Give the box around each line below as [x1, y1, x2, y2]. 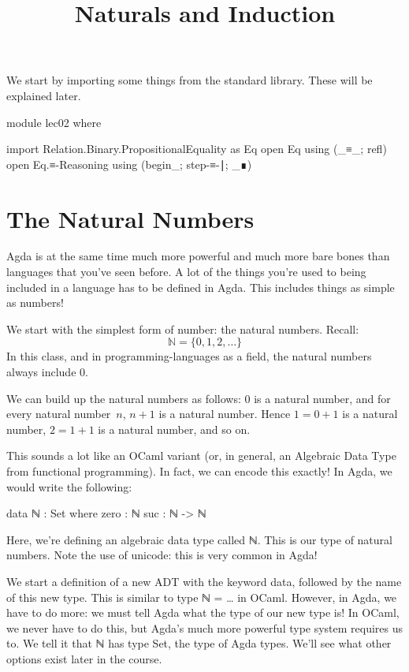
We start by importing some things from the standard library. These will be [6, 72, 373, 88]
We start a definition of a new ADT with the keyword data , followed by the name [6, 573, 402, 589]
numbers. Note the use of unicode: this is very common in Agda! [6, 547, 318, 563]
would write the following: [6, 478, 132, 495]
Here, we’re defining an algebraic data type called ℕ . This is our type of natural [6, 531, 392, 547]
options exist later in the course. [6, 650, 162, 666]
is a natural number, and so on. [98, 420, 251, 437]
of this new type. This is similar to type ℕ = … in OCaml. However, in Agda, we [6, 588, 397, 605]
